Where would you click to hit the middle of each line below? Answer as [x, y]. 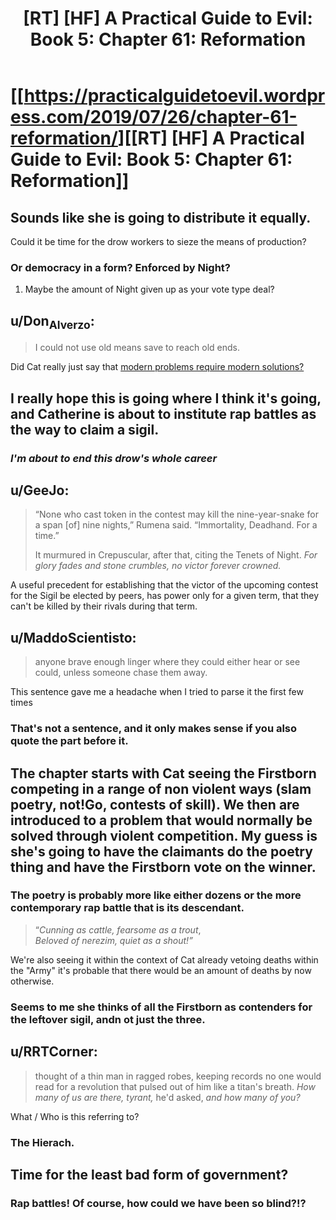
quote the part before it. [69, 741]
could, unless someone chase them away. [121, 673]
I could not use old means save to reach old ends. [137, 348]
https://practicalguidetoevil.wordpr [174, 96]
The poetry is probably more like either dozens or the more [156, 895]
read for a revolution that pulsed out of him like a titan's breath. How [175, 1086]
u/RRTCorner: [54, 1052]
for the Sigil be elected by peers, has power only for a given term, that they [165, 596]
